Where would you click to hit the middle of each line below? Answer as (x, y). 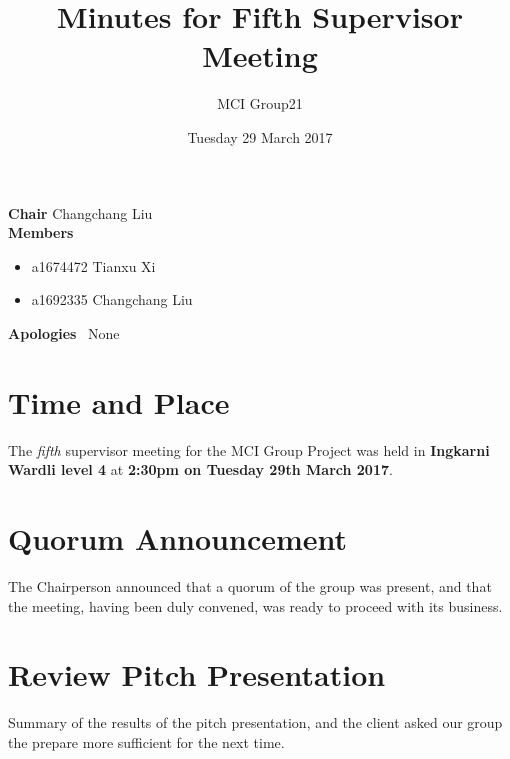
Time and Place (119, 401)
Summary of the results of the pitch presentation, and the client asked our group (255, 722)
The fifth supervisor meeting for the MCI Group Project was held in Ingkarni (249, 449)
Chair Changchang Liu (80, 212)
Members (41, 232)
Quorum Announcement (178, 537)
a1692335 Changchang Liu (112, 299)
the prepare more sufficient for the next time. (146, 741)
